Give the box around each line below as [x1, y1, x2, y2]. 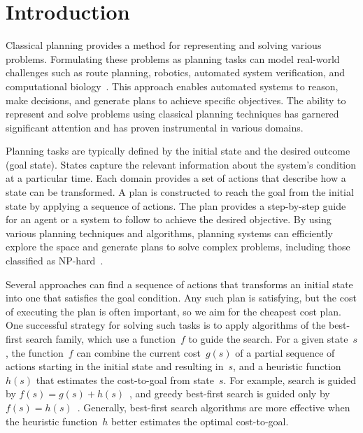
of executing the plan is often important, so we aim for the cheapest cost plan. [6, 304, 341, 318]
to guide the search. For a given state [188, 332, 348, 346]
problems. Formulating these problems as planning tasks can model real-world [6, 51, 340, 66]
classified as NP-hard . [6, 253, 104, 268]
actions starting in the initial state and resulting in [6, 359, 224, 374]
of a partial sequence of [235, 345, 335, 360]
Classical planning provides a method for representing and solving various [6, 38, 322, 52]
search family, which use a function [25, 332, 176, 346]
